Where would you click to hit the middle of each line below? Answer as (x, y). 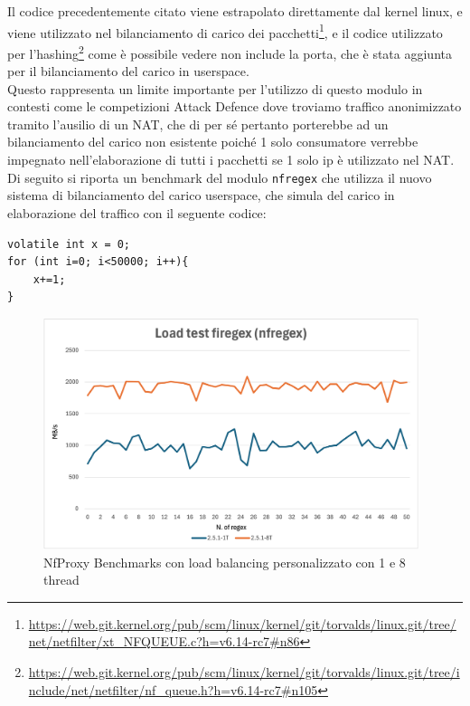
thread (61, 580)
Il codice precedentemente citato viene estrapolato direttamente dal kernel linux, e (235, 11)
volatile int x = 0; (69, 244)
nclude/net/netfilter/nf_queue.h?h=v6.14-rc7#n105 (173, 689)
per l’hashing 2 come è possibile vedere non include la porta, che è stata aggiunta (230, 52)
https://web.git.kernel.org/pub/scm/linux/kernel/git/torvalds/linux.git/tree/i (244, 672)
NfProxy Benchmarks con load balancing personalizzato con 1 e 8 (225, 562)
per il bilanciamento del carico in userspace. (128, 71)
